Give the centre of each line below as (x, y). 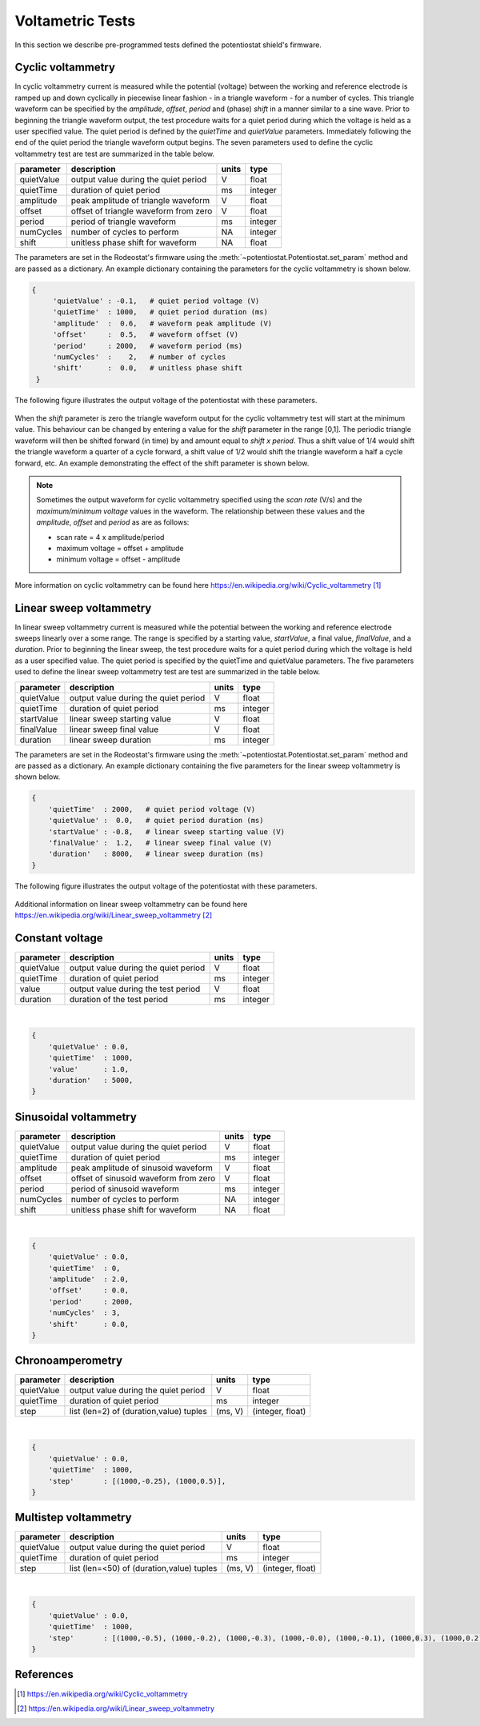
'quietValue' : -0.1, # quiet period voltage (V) (156, 301)
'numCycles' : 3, (84, 1313)
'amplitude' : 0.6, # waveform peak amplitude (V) (162, 323)
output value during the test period (135, 989)
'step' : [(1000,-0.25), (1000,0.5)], (137, 1481)
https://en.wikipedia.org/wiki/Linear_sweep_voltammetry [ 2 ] (114, 915)
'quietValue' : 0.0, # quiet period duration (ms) (156, 821)
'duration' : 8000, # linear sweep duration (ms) (156, 854)
